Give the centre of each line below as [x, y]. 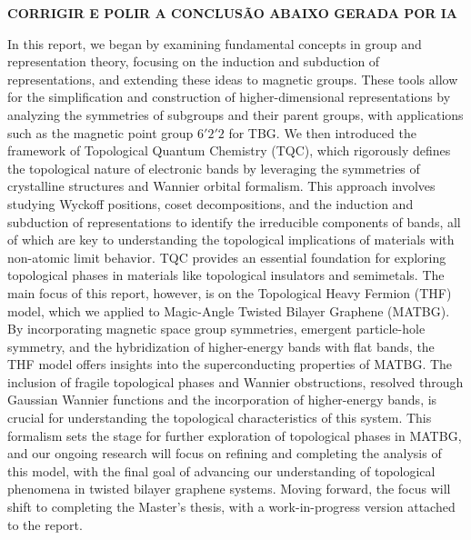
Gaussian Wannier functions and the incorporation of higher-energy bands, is [222, 400]
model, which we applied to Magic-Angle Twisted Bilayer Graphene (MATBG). [229, 310]
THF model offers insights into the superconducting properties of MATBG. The [230, 364]
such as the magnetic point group [100, 132]
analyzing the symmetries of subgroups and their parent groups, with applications [235, 114]
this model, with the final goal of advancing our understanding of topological [221, 470]
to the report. [45, 524]
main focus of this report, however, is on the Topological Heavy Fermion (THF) [230, 292]
